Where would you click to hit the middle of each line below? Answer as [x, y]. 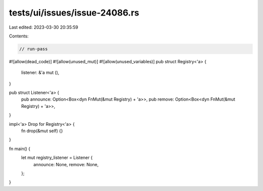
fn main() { [20, 149]
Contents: [19, 36]
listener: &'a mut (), [40, 72]
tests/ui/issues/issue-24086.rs [74, 13]
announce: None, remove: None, [66, 164]
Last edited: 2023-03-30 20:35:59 [44, 27]
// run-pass [34, 49]
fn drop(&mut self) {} [42, 131]
